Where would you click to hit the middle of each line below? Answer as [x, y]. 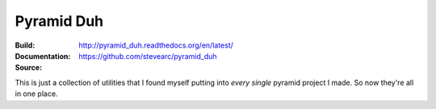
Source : [29, 68]
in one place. [36, 94]
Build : [25, 45]
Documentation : [43, 56]
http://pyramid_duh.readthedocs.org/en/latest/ [156, 45]
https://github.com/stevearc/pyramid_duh [148, 56]
